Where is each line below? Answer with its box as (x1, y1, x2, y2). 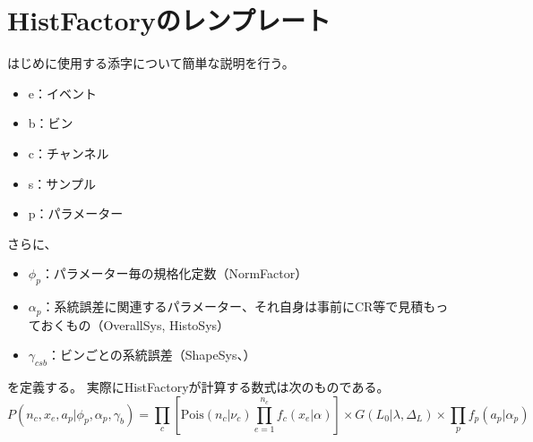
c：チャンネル (28, 143, 109, 162)
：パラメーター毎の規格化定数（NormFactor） (40, 264, 308, 283)
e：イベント (28, 83, 98, 102)
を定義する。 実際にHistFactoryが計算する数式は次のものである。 (7, 377, 390, 395)
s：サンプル (28, 174, 96, 192)
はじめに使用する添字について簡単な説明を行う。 (7, 54, 295, 72)
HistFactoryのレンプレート (7, 2, 331, 38)
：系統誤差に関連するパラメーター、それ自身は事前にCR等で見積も (41, 297, 436, 316)
